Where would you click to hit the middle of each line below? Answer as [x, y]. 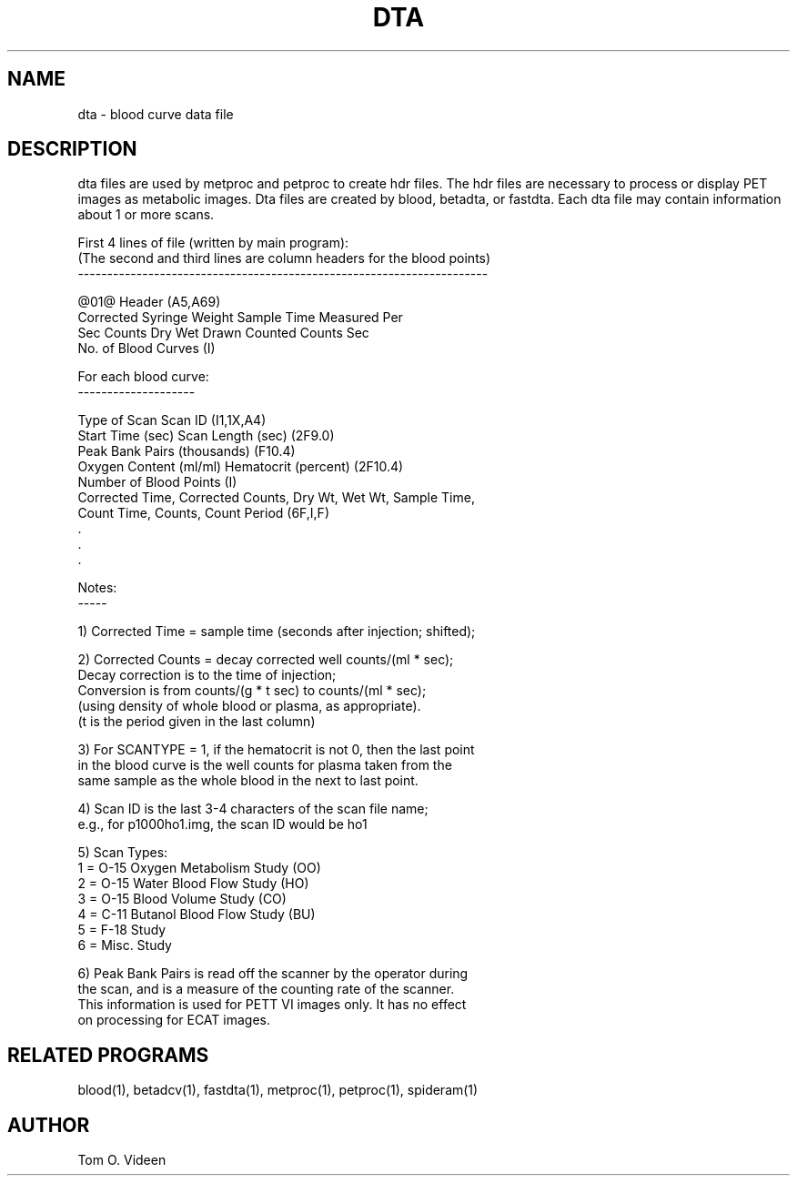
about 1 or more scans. [146, 215]
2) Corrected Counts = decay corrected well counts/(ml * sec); [266, 660]
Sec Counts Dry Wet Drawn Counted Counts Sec [223, 333]
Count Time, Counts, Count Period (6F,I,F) [203, 513]
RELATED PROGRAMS [108, 1055]
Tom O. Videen [122, 1160]
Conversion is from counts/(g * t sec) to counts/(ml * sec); [252, 691]
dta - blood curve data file [156, 114]
